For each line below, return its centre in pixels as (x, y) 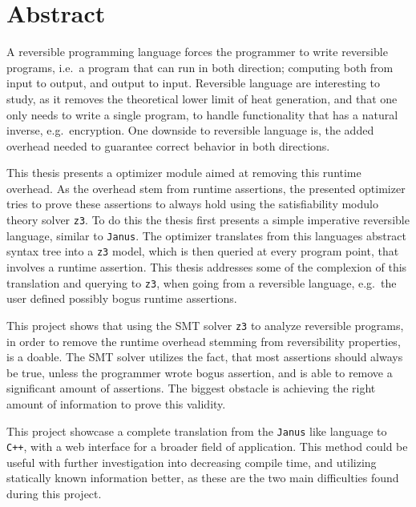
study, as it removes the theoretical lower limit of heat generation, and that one (202, 98)
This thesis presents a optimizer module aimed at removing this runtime (184, 173)
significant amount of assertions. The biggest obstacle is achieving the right (191, 388)
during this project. (54, 493)
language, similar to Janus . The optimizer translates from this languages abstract (206, 235)
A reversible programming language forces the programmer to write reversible (197, 52)
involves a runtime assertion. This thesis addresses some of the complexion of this (207, 267)
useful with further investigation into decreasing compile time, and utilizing (192, 462)
